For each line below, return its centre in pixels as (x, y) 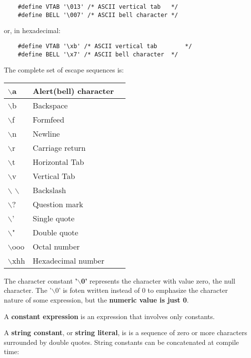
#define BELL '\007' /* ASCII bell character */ (98, 15)
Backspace (50, 105)
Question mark (58, 204)
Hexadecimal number (69, 260)
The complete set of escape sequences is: (64, 70)
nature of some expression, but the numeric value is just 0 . (96, 300)
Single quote (54, 218)
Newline (46, 133)
